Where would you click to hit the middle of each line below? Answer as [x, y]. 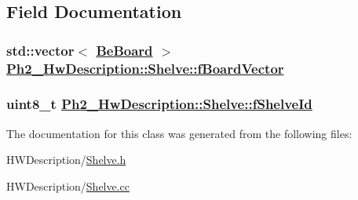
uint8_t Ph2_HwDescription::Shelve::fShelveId [159, 104]
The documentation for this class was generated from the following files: [179, 133]
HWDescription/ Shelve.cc [68, 185]
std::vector [40, 50]
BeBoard [124, 50]
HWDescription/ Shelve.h [66, 160]
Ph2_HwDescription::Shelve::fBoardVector [145, 68]
